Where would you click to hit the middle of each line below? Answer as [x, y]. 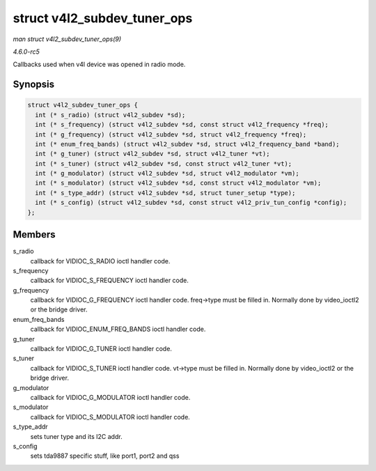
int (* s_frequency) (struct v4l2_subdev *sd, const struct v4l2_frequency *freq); [182, 125]
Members [34, 234]
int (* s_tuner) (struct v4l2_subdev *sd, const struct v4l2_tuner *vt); [164, 163]
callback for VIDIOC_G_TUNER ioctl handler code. [101, 349]
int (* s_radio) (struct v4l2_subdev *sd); [110, 115]
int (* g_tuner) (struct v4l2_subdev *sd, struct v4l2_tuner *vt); [152, 154]
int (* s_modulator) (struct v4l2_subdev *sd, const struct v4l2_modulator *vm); [178, 183]
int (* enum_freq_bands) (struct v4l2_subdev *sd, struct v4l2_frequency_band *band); [188, 144]
